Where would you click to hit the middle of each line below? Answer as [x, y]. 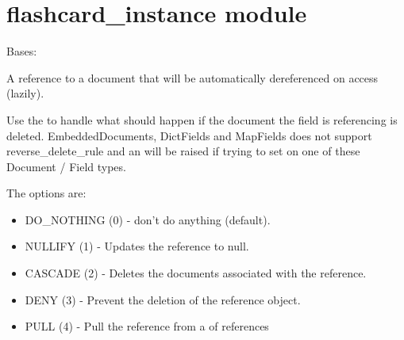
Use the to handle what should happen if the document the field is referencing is [202, 119]
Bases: [22, 51]
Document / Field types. [66, 166]
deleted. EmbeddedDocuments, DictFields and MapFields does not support [189, 135]
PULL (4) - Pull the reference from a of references [147, 326]
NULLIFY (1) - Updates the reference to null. [137, 246]
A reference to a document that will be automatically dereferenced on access [192, 77]
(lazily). [25, 93]
